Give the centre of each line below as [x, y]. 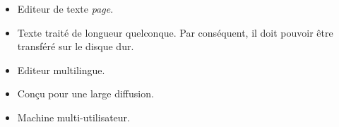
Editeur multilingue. [61, 69]
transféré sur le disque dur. [76, 46]
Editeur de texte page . [65, 8]
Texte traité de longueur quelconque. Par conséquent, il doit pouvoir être [175, 32]
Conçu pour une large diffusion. [85, 93]
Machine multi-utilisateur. [73, 117]
